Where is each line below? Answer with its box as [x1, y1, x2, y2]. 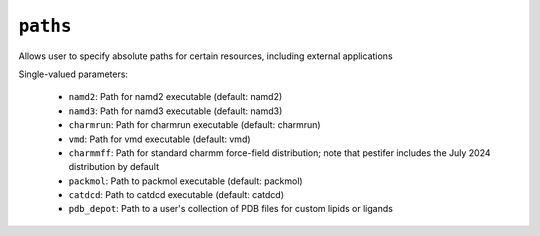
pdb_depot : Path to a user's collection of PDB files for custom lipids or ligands [68, 203, 394, 215]
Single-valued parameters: [18, 68, 129, 80]
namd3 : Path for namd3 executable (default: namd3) [68, 105, 283, 117]
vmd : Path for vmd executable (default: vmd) [68, 133, 251, 145]
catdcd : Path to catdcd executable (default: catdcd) [68, 189, 285, 201]
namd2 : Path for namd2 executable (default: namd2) [68, 91, 283, 103]
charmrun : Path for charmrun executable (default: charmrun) [68, 119, 321, 131]
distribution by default [68, 161, 160, 173]
